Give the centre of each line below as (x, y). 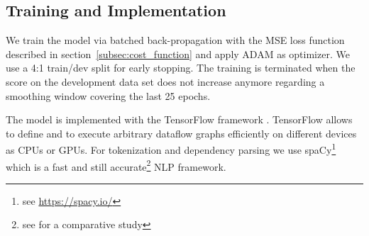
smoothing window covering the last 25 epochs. (108, 95)
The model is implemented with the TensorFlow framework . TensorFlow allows (179, 119)
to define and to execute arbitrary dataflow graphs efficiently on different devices (181, 133)
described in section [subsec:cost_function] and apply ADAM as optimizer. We (178, 54)
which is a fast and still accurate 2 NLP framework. (116, 165)
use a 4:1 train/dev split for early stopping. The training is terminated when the (181, 68)
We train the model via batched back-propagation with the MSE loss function (175, 40)
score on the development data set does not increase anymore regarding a (165, 81)
